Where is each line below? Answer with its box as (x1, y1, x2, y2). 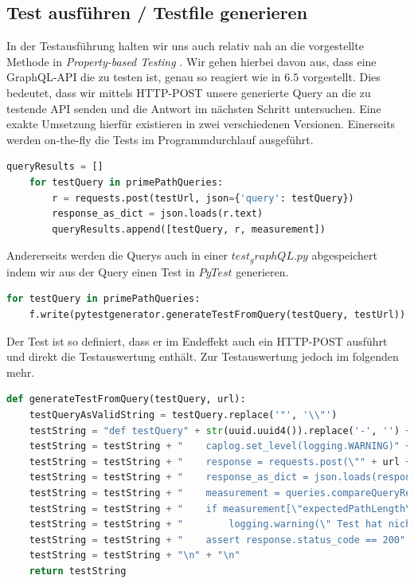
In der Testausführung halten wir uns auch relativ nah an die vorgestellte (6, 37, 364, 54)
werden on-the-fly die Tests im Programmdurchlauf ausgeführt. (6, 131, 314, 147)
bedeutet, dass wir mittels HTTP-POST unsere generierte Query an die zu (6, 84, 371, 100)
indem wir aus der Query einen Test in (6, 263, 195, 280)
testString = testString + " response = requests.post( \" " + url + (29, 456, 412, 468)
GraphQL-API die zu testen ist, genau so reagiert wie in (6, 68, 281, 85)
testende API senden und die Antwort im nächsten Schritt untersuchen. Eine (6, 100, 381, 116)
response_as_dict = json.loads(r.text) (52, 208, 264, 220)
